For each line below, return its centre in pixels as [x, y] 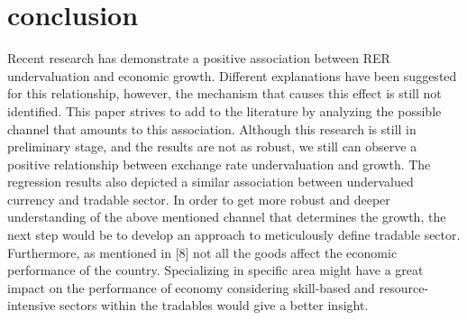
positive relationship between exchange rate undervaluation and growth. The [219, 164]
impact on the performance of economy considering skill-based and [191, 287]
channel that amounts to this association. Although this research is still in [212, 128]
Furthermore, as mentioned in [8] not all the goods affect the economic [202, 252]
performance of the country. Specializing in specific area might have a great [215, 270]
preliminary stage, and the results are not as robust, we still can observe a [212, 146]
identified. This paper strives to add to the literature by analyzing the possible [224, 110]
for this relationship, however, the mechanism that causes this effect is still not [224, 93]
